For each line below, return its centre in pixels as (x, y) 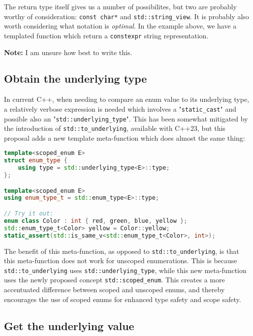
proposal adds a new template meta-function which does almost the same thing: (125, 137)
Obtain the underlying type (76, 78)
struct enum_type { (36, 161)
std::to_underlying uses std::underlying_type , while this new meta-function (125, 270)
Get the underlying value (69, 325)
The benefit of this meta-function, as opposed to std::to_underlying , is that (122, 251)
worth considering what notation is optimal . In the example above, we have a (120, 26)
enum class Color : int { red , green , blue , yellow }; (96, 221)
